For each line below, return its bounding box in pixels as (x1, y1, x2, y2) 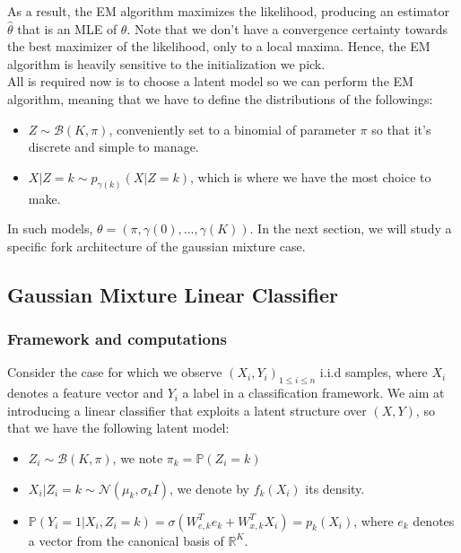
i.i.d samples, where (319, 363, 428, 382)
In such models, (7, 219, 93, 238)
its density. (305, 478, 365, 497)
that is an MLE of (17, 19, 117, 38)
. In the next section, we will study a (249, 219, 452, 238)
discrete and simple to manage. (28, 137, 199, 156)
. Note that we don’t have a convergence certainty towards (126, 19, 448, 38)
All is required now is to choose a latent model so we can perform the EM (7, 72, 413, 91)
